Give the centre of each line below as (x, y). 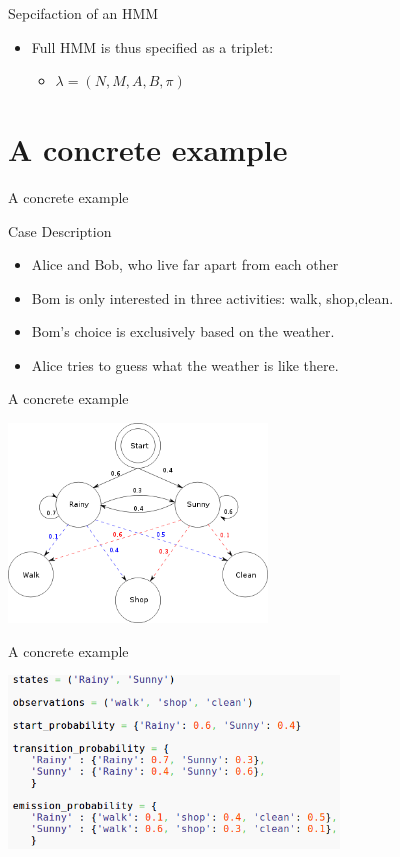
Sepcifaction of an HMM (83, 13)
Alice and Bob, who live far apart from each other (185, 264)
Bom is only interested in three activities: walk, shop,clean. (212, 297)
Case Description (60, 230)
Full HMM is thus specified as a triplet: (152, 46)
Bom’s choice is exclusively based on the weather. (183, 331)
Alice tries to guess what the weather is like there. (185, 364)
